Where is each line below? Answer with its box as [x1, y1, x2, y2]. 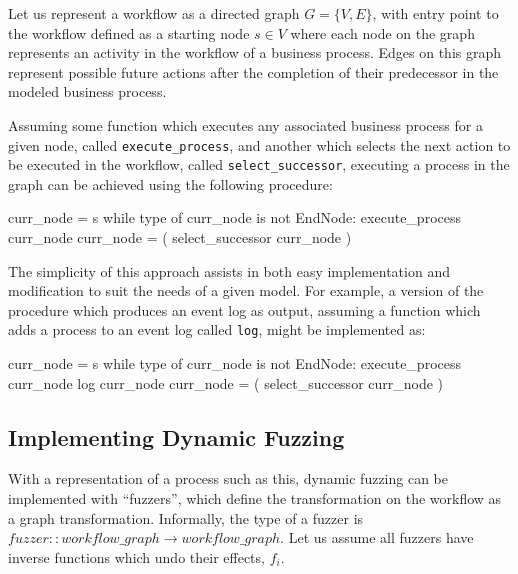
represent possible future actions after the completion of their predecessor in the [8, 61, 499, 82]
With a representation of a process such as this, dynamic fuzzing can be [8, 468, 449, 489]
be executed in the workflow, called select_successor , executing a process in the [8, 154, 510, 175]
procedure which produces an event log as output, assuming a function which [8, 299, 481, 320]
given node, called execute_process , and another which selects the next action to [8, 134, 511, 155]
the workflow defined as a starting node [8, 22, 250, 43]
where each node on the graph [290, 22, 475, 43]
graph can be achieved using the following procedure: [8, 173, 333, 194]
